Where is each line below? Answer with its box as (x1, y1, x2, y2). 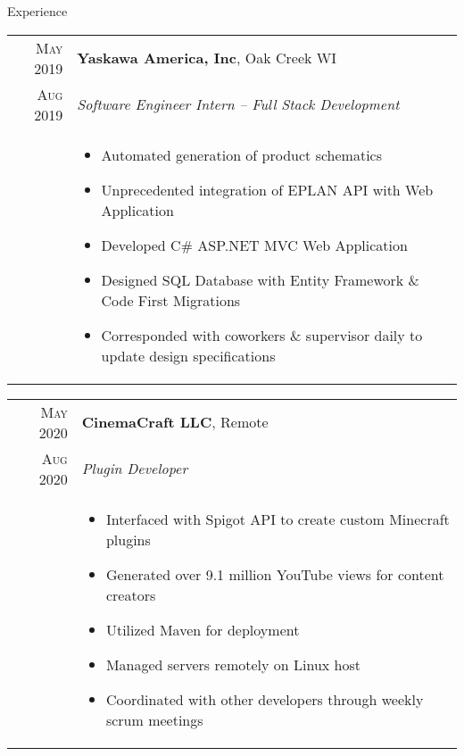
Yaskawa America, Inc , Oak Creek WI (77, 47, 337, 69)
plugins (105, 528, 151, 550)
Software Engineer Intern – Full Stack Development (77, 94, 400, 115)
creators (105, 584, 156, 605)
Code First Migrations (101, 289, 241, 311)
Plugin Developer (81, 458, 188, 479)
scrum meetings (105, 709, 203, 730)
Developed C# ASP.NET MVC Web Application (101, 234, 408, 255)
